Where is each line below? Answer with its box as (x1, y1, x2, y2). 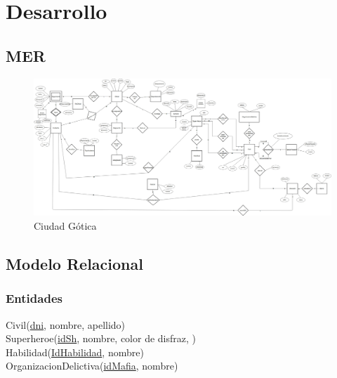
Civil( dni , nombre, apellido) (6, 317, 126, 332)
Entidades (6, 289, 62, 307)
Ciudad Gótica (34, 219, 97, 233)
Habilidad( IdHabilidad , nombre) (6, 344, 144, 359)
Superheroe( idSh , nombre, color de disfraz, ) (6, 331, 196, 346)
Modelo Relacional (6, 253, 143, 274)
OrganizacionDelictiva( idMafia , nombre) (6, 358, 178, 373)
